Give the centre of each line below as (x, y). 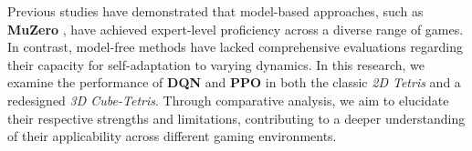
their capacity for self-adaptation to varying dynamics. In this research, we (216, 64)
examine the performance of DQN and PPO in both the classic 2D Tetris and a (234, 82)
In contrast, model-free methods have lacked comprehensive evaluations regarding (236, 47)
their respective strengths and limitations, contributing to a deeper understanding (236, 118)
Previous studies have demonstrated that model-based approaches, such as (215, 11)
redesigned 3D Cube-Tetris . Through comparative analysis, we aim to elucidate (228, 100)
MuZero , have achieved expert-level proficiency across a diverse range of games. (236, 29)
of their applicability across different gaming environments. (172, 136)
